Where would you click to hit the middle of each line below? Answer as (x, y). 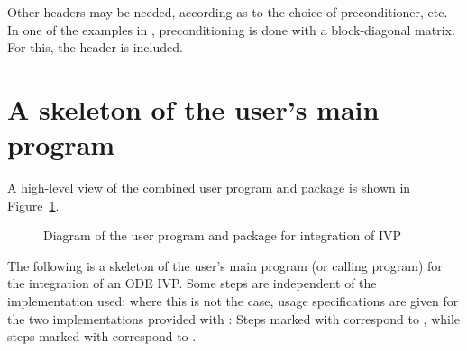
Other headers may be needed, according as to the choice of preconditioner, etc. (228, 12)
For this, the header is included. (95, 47)
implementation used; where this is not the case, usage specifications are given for (233, 301)
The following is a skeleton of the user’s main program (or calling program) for (225, 265)
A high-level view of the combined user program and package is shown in (209, 188)
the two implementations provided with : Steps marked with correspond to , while (234, 318)
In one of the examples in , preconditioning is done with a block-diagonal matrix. (231, 29)
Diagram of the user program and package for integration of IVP (222, 235)
